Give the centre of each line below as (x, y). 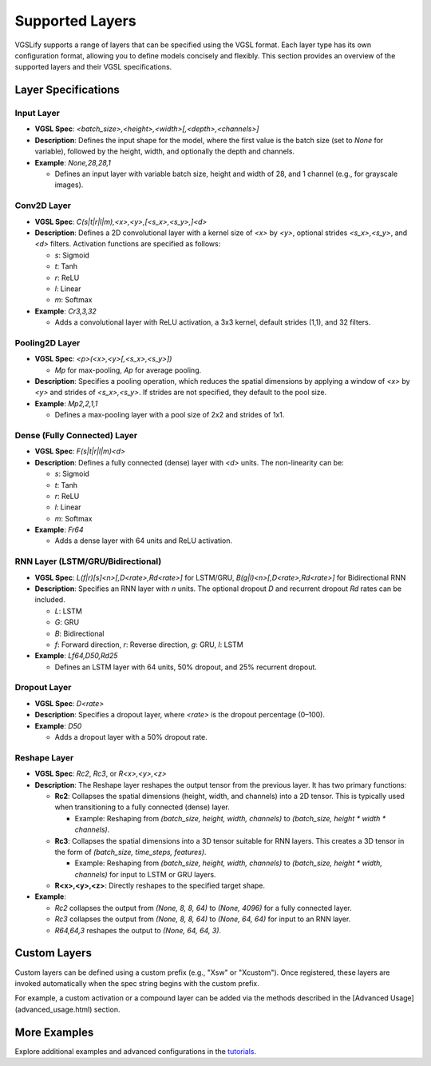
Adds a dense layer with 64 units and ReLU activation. (144, 541)
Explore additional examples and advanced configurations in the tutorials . (136, 1051)
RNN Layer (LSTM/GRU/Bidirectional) (88, 561)
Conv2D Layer (43, 206)
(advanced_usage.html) (53, 1009)
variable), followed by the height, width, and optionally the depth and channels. (165, 151)
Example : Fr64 (59, 530)
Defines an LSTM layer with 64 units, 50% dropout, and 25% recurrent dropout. (186, 667)
